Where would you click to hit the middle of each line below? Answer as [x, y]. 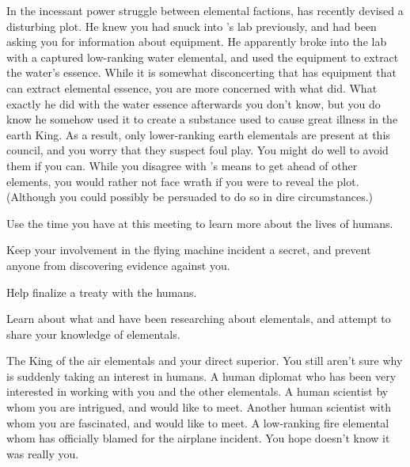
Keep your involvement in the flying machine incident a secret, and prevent [189, 250]
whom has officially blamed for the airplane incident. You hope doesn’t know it [198, 438]
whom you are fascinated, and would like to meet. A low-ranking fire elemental [198, 422]
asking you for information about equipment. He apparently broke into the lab [197, 42]
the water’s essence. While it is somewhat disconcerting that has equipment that [201, 72]
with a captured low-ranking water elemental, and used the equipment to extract [203, 57]
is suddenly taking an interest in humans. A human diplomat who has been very [201, 376]
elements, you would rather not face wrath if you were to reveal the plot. [183, 181]
